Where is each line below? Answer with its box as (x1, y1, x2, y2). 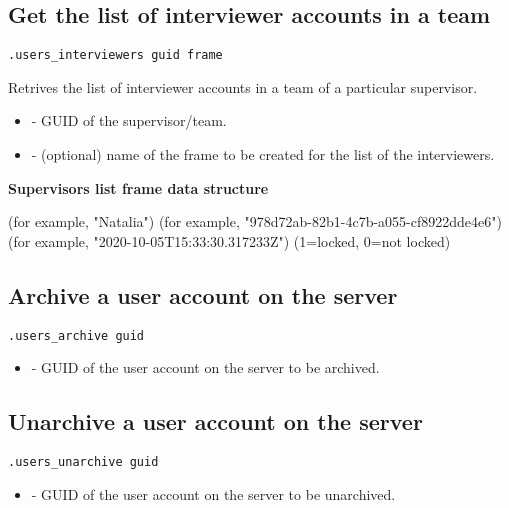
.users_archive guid (8, 328, 145, 343)
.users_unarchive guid (8, 455, 159, 470)
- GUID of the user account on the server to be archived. (31, 357, 380, 378)
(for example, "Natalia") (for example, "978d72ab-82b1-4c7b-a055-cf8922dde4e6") (8, 211, 502, 232)
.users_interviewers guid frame (8, 48, 223, 63)
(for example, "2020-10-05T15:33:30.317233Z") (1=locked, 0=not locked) (8, 230, 451, 251)
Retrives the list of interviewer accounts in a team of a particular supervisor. (8, 76, 478, 97)
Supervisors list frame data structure (8, 177, 269, 198)
